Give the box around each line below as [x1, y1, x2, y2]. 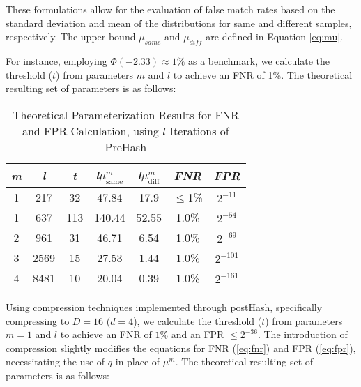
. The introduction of [257, 327, 348, 342]
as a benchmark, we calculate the [187, 53, 330, 68]
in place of [115, 354, 160, 369]
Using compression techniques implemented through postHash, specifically [6, 299, 323, 314]
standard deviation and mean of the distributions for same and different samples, [6, 15, 352, 30]
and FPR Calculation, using [22, 122, 159, 139]
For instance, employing [6, 53, 107, 68]
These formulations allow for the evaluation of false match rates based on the [6, 2, 335, 16]
